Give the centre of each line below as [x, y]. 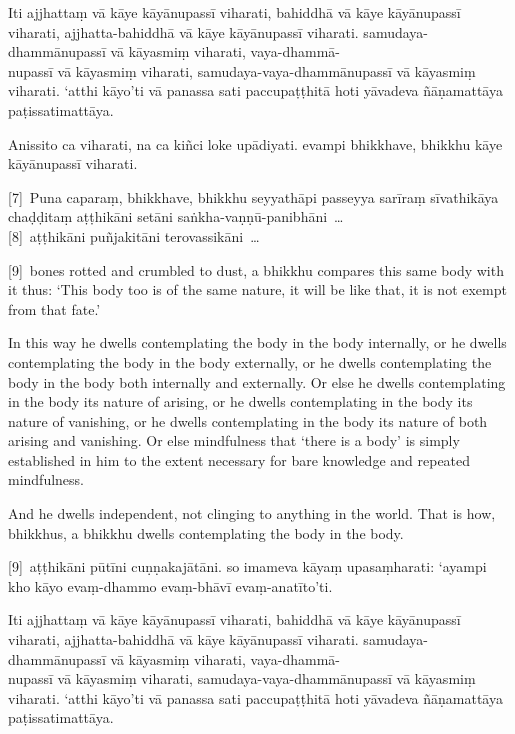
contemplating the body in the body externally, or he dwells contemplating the [250, 361]
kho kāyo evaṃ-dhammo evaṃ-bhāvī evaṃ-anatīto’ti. [170, 585]
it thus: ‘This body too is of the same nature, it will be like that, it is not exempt [257, 289]
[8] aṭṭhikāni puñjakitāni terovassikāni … [134, 235]
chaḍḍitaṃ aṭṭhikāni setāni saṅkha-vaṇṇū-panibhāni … [176, 216]
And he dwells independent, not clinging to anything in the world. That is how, [252, 513]
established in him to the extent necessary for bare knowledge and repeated [239, 459]
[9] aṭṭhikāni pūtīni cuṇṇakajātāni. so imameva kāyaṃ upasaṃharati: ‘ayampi [247, 566]
